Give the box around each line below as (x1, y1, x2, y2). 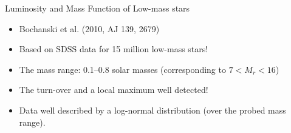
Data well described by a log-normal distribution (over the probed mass (19, 103, 286, 116)
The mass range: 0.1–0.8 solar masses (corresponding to (19, 63, 226, 75)
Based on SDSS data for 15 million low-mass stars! (19, 43, 208, 55)
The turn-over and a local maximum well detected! (19, 83, 208, 96)
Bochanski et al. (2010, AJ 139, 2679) (19, 22, 160, 35)
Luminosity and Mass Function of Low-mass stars (5, 2, 190, 14)
